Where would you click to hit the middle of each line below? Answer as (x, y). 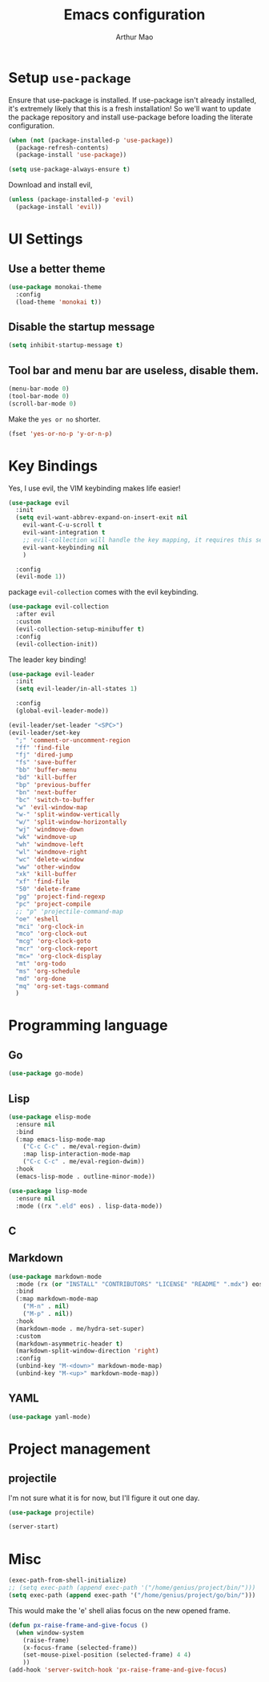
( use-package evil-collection (59, 607)
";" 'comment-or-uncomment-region (73, 740)
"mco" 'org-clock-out (52, 934)
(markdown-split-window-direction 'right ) (87, 1351)
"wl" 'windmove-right (52, 852)
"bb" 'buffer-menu (46, 770)
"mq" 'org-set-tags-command (62, 986)
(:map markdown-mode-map (57, 1299)
